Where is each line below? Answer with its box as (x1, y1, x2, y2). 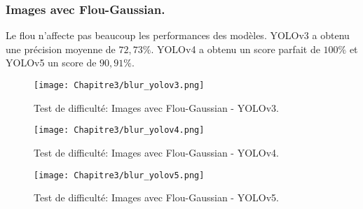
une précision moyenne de (6, 41, 116, 56)
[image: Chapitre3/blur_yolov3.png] (34, 80, 205, 90)
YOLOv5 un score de (6, 55, 97, 70)
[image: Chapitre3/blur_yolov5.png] (34, 170, 205, 180)
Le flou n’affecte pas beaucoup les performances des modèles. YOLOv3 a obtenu (6, 28, 350, 43)
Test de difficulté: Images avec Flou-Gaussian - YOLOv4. (34, 145, 279, 159)
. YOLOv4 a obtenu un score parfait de (151, 41, 320, 56)
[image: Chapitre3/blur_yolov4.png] (34, 125, 205, 136)
